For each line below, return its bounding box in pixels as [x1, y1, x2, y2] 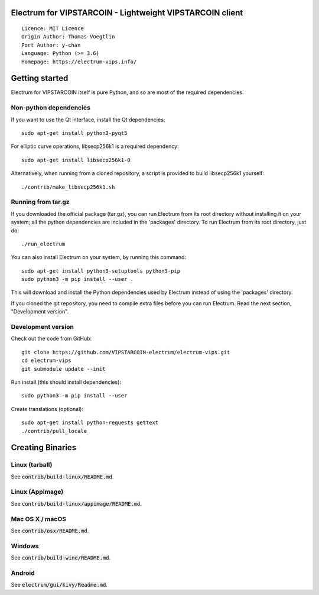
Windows [11, 542, 39, 550]
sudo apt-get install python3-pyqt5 [21, 130, 128, 137]
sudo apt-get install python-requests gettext [21, 419, 159, 426]
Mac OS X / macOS [11, 515, 66, 523]
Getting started [11, 73, 69, 83]
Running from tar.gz [11, 198, 70, 206]
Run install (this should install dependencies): [11, 379, 121, 386]
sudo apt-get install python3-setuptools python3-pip [21, 267, 180, 274]
